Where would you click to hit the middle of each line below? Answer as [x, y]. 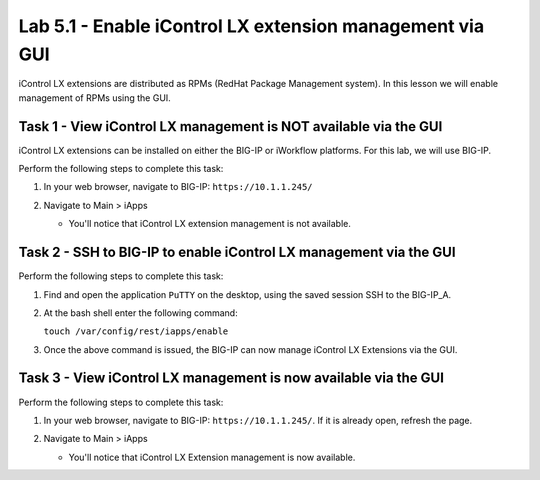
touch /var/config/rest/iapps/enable [136, 331]
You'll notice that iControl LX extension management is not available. [210, 224]
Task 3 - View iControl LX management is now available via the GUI [231, 378]
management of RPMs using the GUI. [95, 97]
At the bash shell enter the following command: [141, 312]
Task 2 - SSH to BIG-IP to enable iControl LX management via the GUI [237, 252]
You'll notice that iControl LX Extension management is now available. [212, 457]
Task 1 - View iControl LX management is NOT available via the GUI [230, 126]
